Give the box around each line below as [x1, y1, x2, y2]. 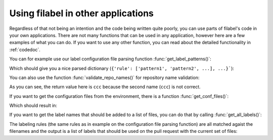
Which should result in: [9, 102, 58, 109]
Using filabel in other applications [9, 8, 154, 19]
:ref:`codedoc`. [9, 46, 40, 53]
